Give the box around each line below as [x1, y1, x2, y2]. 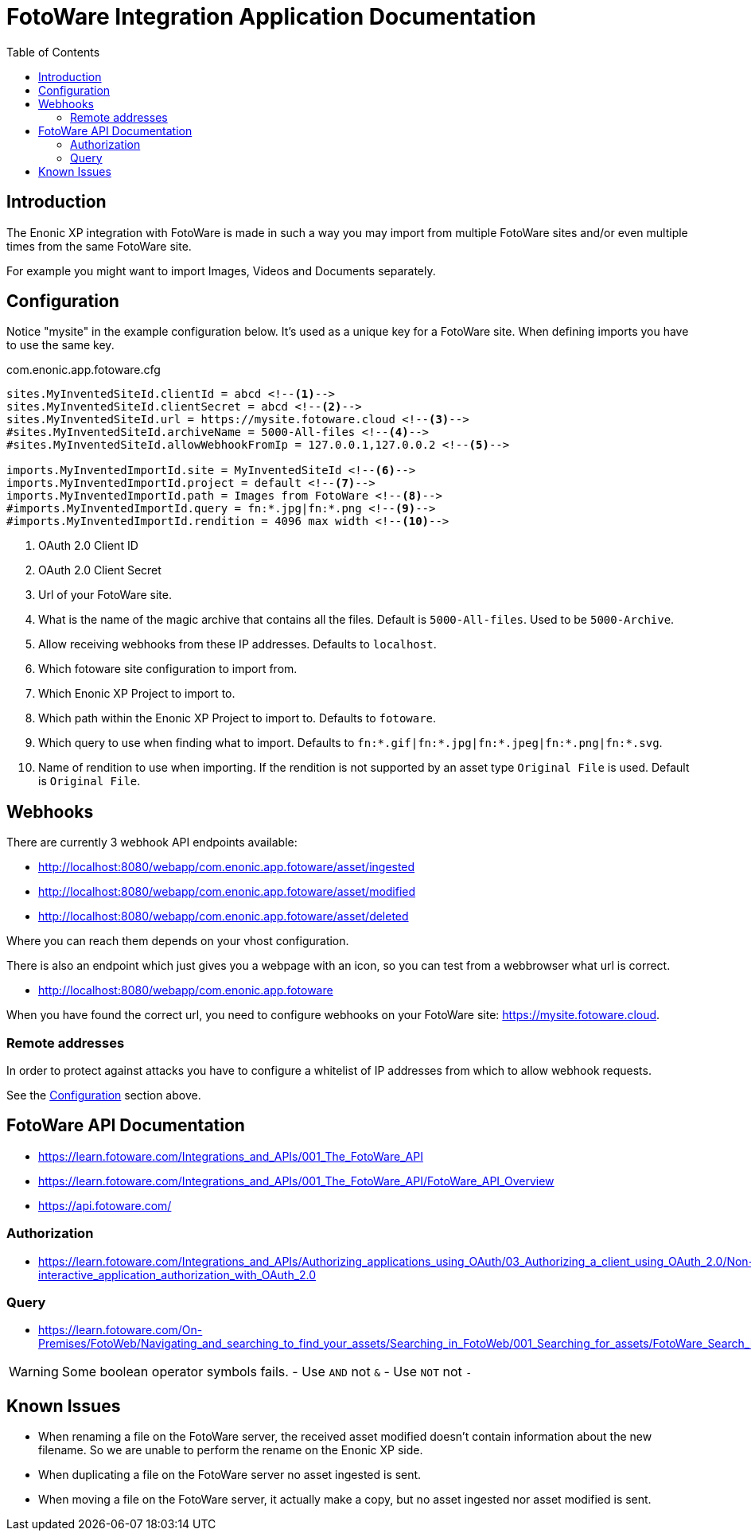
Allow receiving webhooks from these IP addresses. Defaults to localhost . [38, 637, 437, 652]
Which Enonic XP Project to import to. [38, 687, 235, 701]
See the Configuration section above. [6, 1088, 201, 1103]
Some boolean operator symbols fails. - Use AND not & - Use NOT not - [61, 1364, 473, 1380]
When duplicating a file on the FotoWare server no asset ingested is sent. [38, 1468, 422, 1482]
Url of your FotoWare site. [38, 588, 172, 602]
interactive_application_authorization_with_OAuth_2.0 [38, 1267, 317, 1282]
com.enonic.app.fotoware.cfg [6, 363, 161, 377]
